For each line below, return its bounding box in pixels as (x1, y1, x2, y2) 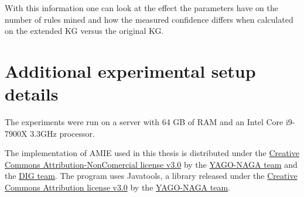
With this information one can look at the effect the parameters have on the (5, 2, 278, 13)
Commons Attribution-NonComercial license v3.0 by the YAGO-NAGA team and (5, 158, 298, 170)
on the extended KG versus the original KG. (5, 25, 164, 37)
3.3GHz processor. (30, 127, 95, 139)
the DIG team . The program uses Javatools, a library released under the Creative (5, 170, 298, 182)
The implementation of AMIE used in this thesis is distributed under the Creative (5, 147, 299, 159)
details (5, 82, 59, 106)
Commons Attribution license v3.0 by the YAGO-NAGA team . (5, 181, 231, 193)
